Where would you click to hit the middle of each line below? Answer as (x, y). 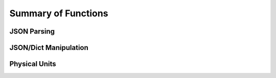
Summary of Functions (59, 13)
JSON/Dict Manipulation (49, 48)
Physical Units (33, 64)
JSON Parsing (32, 31)
